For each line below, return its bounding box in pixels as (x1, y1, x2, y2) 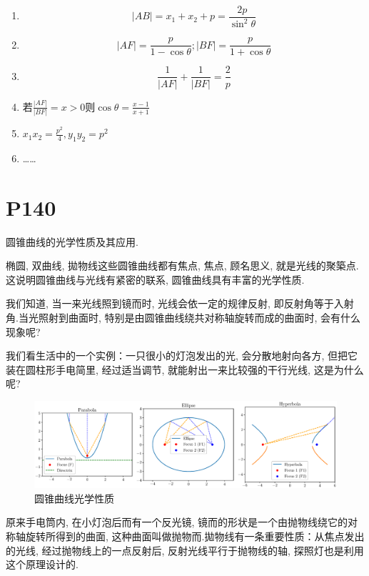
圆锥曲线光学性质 (34, 490, 114, 505)
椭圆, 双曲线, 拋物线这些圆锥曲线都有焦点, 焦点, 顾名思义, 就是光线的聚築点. (6, 258, 359, 273)
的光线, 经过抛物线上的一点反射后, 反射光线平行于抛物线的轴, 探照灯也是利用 (6, 542, 364, 557)
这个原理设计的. (6, 557, 79, 572)
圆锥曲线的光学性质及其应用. (6, 234, 138, 249)
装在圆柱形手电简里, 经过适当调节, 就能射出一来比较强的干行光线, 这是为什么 (6, 362, 364, 377)
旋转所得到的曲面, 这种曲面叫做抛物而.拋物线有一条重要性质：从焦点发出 (25, 528, 365, 543)
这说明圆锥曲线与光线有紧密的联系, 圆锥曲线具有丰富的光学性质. (6, 272, 305, 287)
